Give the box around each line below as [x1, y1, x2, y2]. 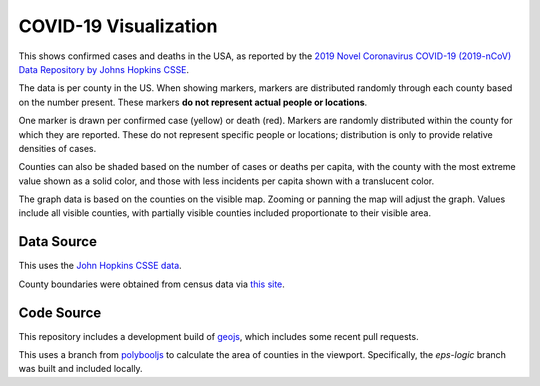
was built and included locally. [18, 363, 144, 375]
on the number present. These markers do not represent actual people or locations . [18, 96, 368, 108]
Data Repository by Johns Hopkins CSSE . [18, 63, 190, 75]
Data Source [18, 233, 97, 250]
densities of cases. [18, 142, 97, 154]
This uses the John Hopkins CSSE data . [18, 260, 182, 272]
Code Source [18, 304, 102, 321]
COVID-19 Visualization [18, 15, 218, 37]
